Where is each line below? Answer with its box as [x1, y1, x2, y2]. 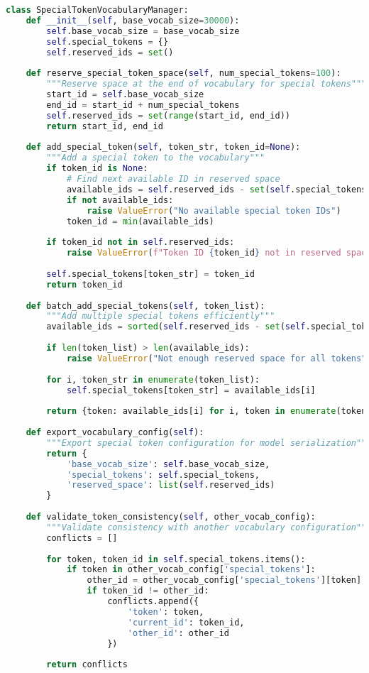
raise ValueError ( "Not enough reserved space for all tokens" [66, 353, 367, 363]
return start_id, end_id [46, 121, 163, 131]
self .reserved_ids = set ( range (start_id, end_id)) [46, 110, 290, 121]
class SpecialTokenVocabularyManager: [6, 5, 189, 15]
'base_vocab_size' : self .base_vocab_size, [66, 459, 270, 469]
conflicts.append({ [107, 596, 199, 606]
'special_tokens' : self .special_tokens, [66, 469, 260, 480]
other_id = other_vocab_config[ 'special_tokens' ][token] [87, 575, 362, 586]
